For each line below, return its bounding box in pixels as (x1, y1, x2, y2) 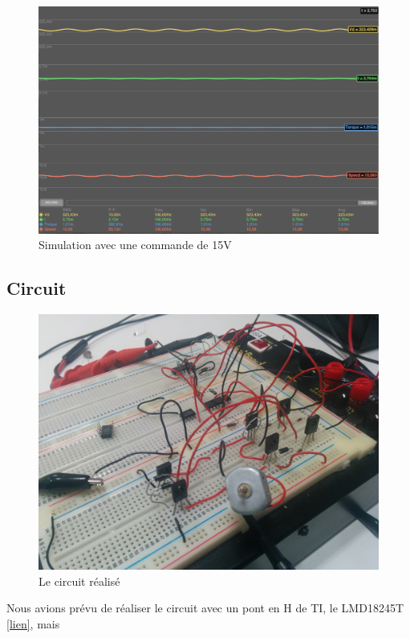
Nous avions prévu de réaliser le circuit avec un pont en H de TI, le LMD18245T (6, 599, 404, 616)
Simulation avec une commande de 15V (39, 236, 232, 253)
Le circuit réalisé (39, 572, 120, 589)
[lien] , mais (6, 615, 60, 632)
